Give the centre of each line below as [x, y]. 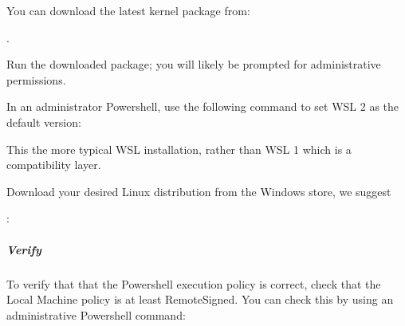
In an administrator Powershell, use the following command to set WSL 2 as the [203, 106]
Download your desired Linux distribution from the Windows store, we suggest [199, 191]
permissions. [36, 79]
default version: [44, 122]
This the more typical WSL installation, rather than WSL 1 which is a [179, 149]
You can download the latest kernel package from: [128, 10]
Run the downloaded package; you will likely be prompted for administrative [194, 64]
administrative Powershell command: [96, 314]
